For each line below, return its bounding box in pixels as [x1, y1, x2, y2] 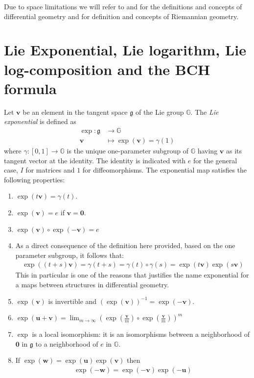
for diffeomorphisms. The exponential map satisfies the [82, 165, 247, 175]
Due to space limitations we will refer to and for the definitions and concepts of [4, 1, 242, 11]
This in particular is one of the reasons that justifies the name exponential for [15, 270, 249, 280]
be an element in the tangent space [23, 106, 128, 117]
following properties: [4, 174, 65, 184]
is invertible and [48, 296, 97, 306]
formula [4, 78, 57, 98]
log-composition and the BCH [4, 59, 210, 79]
